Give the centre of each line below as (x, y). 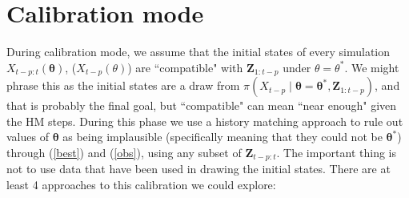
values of (28, 137)
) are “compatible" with (185, 67)
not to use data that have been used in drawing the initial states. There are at (198, 169)
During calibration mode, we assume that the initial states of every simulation (198, 52)
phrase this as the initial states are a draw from (123, 85)
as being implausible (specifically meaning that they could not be (223, 137)
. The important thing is (336, 152)
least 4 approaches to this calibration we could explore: (141, 184)
